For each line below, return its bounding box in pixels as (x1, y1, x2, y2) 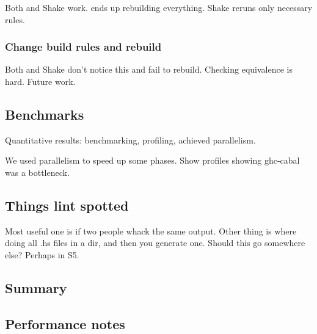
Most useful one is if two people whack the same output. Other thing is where (5, 224, 297, 237)
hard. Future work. (5, 75, 76, 87)
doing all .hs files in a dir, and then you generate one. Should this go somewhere (5, 236, 305, 249)
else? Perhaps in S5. (5, 248, 79, 261)
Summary (5, 278, 67, 297)
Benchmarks (5, 104, 84, 123)
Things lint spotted (5, 195, 129, 214)
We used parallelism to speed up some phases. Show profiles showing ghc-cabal (5, 154, 300, 167)
